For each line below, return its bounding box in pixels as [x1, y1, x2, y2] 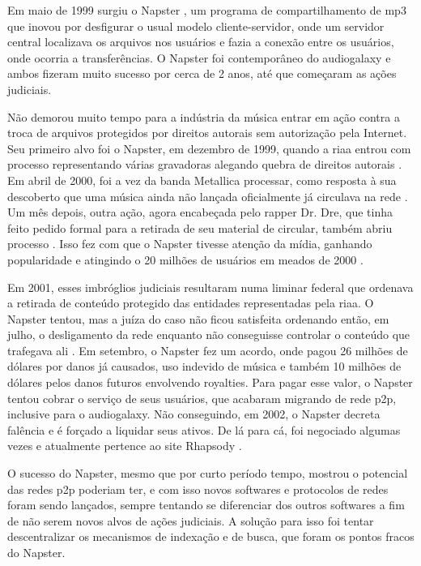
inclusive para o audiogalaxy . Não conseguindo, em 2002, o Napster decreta [7, 405, 381, 422]
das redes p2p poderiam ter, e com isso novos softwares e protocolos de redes [7, 480, 389, 497]
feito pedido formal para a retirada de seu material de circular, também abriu [7, 219, 393, 236]
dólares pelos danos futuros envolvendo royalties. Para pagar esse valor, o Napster [7, 374, 413, 391]
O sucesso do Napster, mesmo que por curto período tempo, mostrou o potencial [7, 465, 408, 482]
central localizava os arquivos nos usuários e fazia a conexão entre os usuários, [7, 33, 394, 50]
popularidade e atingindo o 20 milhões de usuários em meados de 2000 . [7, 251, 364, 268]
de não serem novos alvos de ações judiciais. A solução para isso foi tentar [7, 512, 374, 529]
